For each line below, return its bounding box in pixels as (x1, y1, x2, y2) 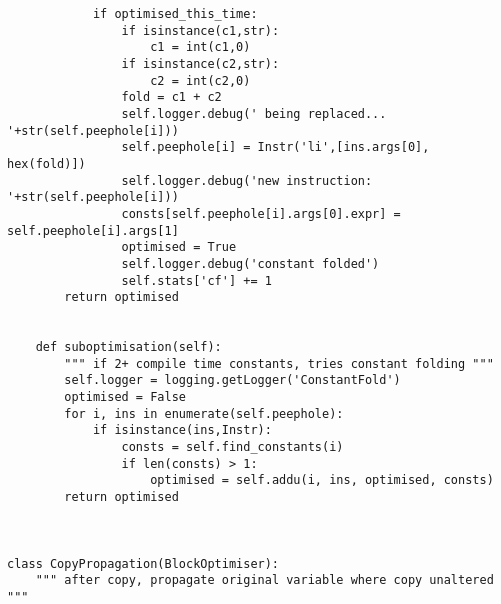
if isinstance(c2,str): (121, 56, 280, 71)
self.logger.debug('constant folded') (121, 256, 380, 271)
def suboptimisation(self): (35, 340, 222, 355)
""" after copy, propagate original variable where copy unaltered (35, 573, 494, 588)
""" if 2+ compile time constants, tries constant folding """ (64, 356, 494, 371)
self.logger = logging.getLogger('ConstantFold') (64, 373, 401, 388)
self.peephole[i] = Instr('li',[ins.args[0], (121, 140, 430, 155)
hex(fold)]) (7, 156, 86, 171)
